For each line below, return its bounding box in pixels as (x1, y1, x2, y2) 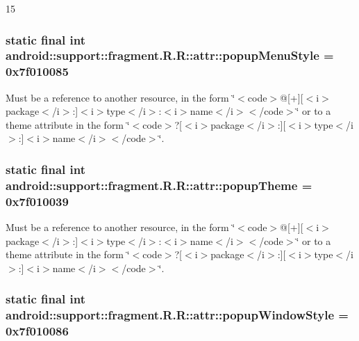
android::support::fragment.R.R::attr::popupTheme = (6, 176, 312, 193)
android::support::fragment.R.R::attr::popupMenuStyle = (6, 47, 334, 64)
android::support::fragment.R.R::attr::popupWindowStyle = (6, 306, 349, 324)
